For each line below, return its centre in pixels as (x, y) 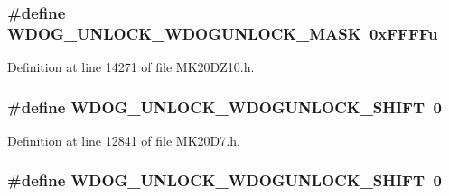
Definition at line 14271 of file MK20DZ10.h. (131, 67)
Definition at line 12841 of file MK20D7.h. (124, 140)
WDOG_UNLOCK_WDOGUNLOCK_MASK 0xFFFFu (223, 33)
